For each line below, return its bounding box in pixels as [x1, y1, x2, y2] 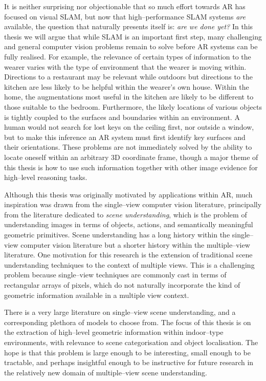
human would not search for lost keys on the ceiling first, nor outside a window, [4, 122, 254, 132]
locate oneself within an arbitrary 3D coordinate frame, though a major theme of [4, 151, 258, 162]
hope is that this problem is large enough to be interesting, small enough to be [4, 347, 251, 357]
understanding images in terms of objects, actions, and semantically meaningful [4, 219, 253, 230]
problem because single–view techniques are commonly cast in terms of [4, 269, 227, 280]
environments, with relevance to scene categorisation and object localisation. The [4, 337, 258, 347]
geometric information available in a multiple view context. [4, 289, 189, 300]
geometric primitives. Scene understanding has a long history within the [4, 229, 230, 240]
